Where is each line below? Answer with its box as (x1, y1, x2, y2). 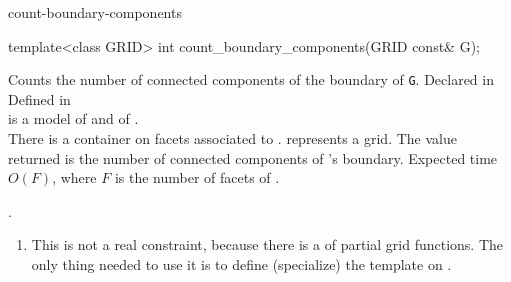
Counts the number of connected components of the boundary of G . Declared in (8, 69, 494, 90)
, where (52, 167, 97, 188)
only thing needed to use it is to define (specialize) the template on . (31, 254, 452, 274)
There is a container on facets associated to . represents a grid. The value (8, 128, 457, 149)
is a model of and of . (8, 108, 139, 129)
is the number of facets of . (114, 167, 280, 188)
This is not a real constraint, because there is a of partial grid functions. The (31, 234, 504, 255)
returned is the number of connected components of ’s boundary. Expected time (8, 147, 498, 168)
